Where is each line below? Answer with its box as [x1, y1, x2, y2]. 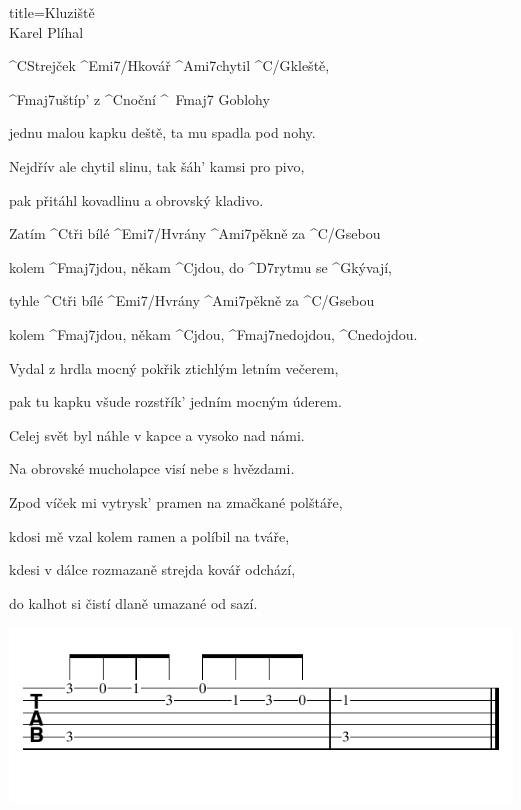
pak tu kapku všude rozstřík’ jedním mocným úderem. [9, 391, 342, 412]
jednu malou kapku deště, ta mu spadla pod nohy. [9, 122, 316, 143]
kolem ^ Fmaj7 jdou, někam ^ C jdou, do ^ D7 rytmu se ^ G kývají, [9, 256, 392, 277]
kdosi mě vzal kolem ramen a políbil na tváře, [9, 525, 290, 546]
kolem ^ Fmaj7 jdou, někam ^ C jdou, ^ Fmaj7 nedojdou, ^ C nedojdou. [9, 323, 418, 344]
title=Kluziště [9, 2, 95, 22]
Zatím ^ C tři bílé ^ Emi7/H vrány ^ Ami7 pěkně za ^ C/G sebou [9, 223, 381, 244]
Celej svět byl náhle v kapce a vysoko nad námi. [9, 424, 305, 445]
